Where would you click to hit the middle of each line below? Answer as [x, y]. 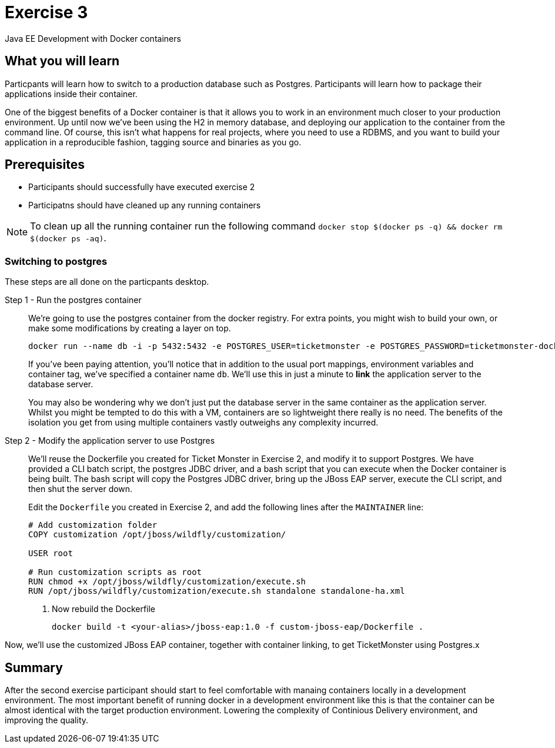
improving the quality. [47, 720]
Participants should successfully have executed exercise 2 [142, 187]
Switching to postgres [56, 261]
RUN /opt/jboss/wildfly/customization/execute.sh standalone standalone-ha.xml [217, 591]
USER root [51, 553]
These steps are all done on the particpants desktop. [107, 282]
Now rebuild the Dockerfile [104, 609]
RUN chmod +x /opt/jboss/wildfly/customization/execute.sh [167, 582]
